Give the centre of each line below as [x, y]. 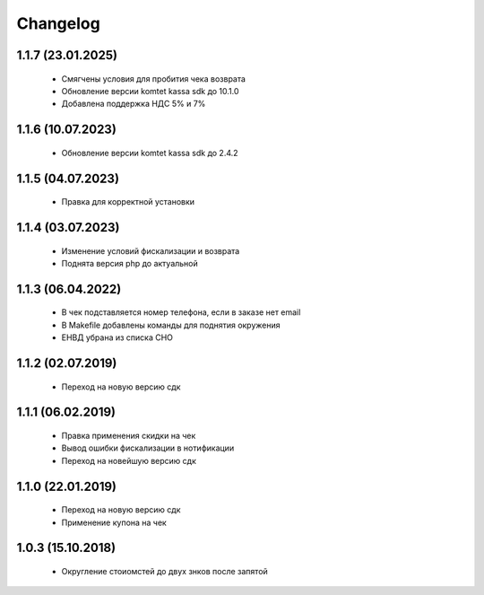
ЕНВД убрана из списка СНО [117, 337]
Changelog [58, 23]
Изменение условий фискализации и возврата [151, 250]
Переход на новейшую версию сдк [129, 460]
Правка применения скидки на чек [129, 435]
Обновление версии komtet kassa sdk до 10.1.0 [150, 91]
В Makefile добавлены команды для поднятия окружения [171, 325]
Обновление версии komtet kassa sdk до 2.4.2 [150, 153]
